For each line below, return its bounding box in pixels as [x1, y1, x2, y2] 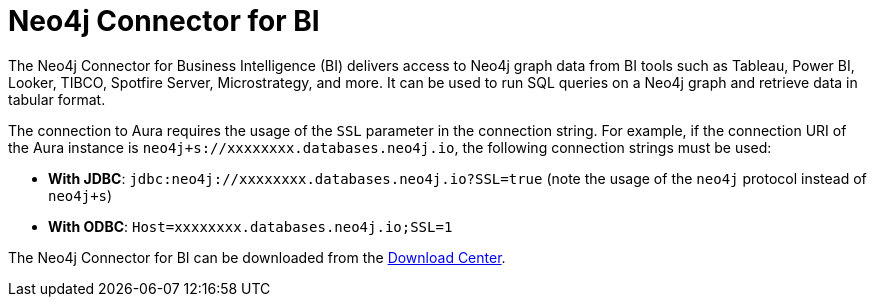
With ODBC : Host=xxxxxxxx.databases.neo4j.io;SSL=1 [48, 217, 453, 235]
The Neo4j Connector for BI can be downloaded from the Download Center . [8, 248, 506, 266]
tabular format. [8, 90, 106, 108]
